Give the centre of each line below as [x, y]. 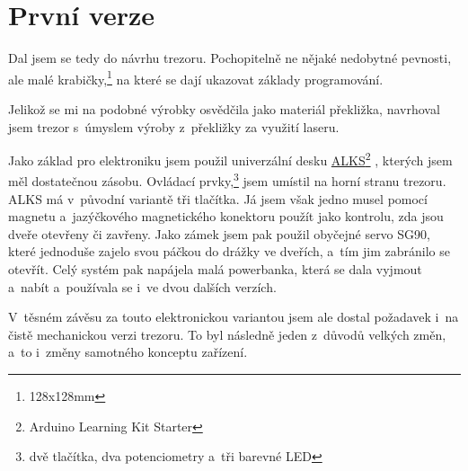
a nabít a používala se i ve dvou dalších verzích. [142, 286]
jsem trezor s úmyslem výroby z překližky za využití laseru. [174, 126]
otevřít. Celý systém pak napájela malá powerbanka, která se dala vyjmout [215, 269]
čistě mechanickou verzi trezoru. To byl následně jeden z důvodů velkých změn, [227, 334]
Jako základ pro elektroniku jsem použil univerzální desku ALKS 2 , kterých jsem [230, 159]
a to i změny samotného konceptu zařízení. [128, 352]
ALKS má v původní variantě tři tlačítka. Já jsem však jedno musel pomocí [218, 198]
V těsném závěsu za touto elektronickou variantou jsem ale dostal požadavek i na [234, 317]
